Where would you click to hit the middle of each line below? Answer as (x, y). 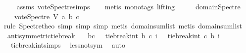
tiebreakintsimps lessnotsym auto (68, 45)
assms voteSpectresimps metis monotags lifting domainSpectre (128, 6)
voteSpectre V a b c (47, 16)
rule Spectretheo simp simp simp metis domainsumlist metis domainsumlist (123, 26)
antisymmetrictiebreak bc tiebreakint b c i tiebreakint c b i (113, 35)
